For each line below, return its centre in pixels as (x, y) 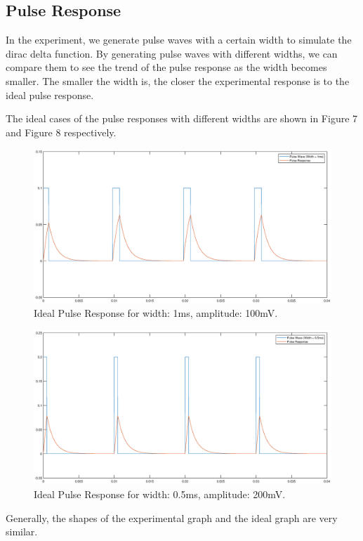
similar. (22, 532)
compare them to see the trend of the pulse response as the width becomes (166, 67)
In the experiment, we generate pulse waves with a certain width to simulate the (179, 40)
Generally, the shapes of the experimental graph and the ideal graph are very (172, 517)
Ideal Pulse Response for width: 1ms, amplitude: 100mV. (156, 313)
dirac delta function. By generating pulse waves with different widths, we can (172, 53)
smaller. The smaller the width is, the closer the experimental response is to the (178, 80)
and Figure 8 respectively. (61, 132)
